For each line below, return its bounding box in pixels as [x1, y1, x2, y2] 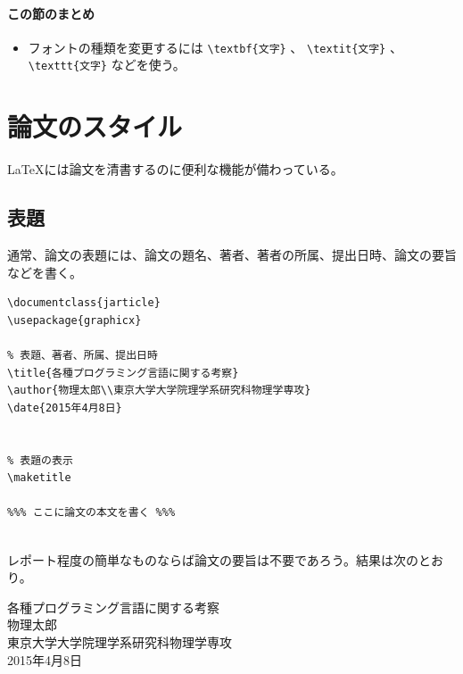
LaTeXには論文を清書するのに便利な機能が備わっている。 [7, 160, 343, 179]
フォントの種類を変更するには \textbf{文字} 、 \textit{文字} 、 [28, 37, 402, 56]
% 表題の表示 [7, 453, 73, 467]
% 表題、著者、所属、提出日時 [7, 349, 158, 362]
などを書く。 [7, 262, 82, 281]
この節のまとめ [7, 4, 95, 22]
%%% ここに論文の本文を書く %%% [7, 506, 176, 520]
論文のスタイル [7, 108, 183, 145]
